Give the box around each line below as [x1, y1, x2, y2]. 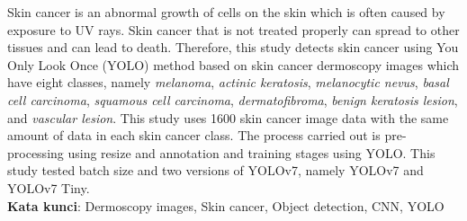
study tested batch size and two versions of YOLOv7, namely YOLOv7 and [7, 161, 424, 180]
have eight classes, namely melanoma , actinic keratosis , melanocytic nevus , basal [7, 73, 449, 92]
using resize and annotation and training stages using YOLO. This [67, 143, 436, 162]
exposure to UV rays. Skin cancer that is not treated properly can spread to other [7, 20, 460, 39]
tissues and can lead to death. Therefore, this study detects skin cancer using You [7, 38, 459, 57]
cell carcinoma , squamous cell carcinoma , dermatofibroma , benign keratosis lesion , [7, 90, 458, 109]
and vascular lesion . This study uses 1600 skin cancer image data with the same [7, 108, 449, 127]
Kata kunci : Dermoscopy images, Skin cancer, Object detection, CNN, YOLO [7, 196, 445, 215]
